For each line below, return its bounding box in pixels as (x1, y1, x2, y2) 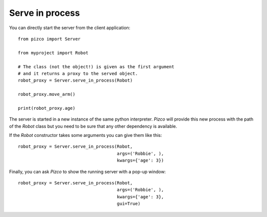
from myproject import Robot (18, 50, 89, 55)
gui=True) (117, 201, 141, 207)
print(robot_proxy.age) (18, 105, 76, 111)
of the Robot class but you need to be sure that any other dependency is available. (9, 123, 178, 129)
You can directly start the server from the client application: (9, 25, 131, 31)
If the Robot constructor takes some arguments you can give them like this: (9, 132, 162, 138)
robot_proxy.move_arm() (18, 91, 76, 97)
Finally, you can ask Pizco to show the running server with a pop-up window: (9, 169, 166, 174)
